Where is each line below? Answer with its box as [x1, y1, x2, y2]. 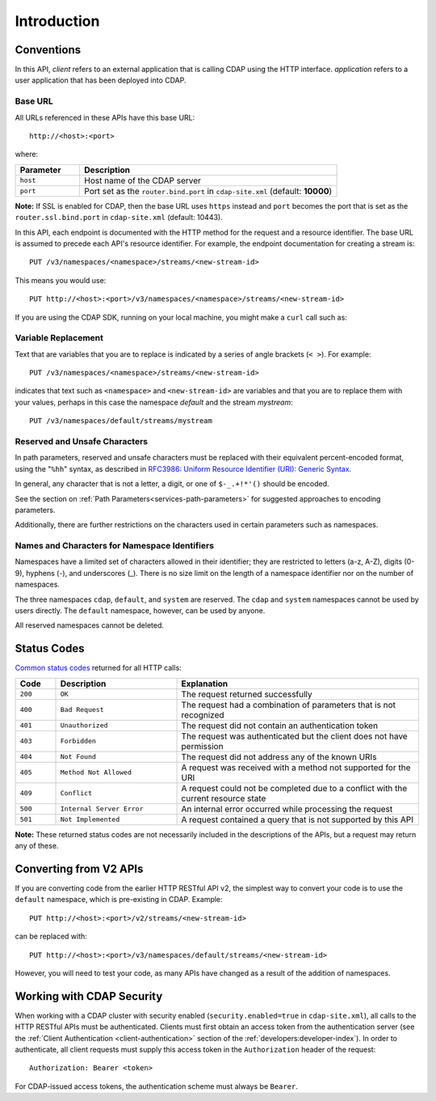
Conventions [15, 43, 82, 57]
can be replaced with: [15, 931, 88, 942]
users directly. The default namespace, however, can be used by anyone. [15, 606, 266, 615]
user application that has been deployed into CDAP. [15, 75, 187, 85]
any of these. [15, 841, 59, 851]
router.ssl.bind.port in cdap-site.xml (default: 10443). [15, 213, 223, 222]
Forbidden [60, 737, 97, 746]
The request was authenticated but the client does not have [181, 730, 408, 742]
